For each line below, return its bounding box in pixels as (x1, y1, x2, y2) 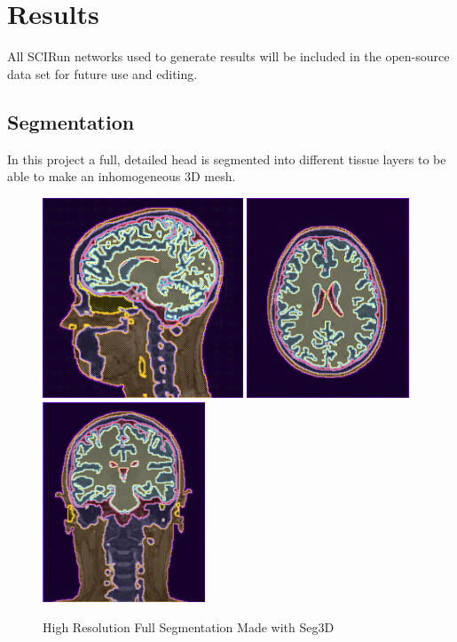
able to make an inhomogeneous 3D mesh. (7, 167, 236, 186)
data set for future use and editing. (7, 64, 198, 83)
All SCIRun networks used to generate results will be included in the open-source (7, 47, 450, 66)
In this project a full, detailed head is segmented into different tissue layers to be (7, 149, 446, 168)
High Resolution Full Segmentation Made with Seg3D (43, 618, 335, 637)
